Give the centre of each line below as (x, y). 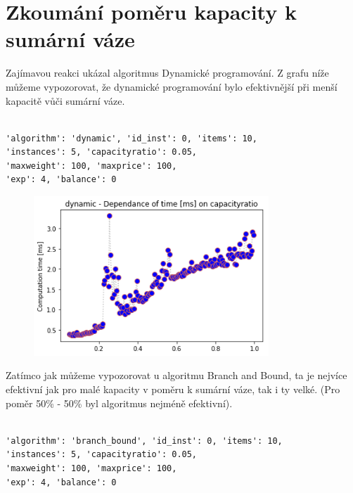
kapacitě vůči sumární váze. (65, 100)
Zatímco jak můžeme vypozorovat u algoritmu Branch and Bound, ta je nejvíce (176, 375)
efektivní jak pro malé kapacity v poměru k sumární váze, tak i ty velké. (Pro (173, 389)
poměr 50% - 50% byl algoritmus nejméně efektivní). (119, 403)
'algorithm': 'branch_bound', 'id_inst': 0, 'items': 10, (144, 441)
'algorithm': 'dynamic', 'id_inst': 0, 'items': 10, (131, 138)
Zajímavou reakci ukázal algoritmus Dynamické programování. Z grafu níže (167, 73)
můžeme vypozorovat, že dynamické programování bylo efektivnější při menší (172, 86)
